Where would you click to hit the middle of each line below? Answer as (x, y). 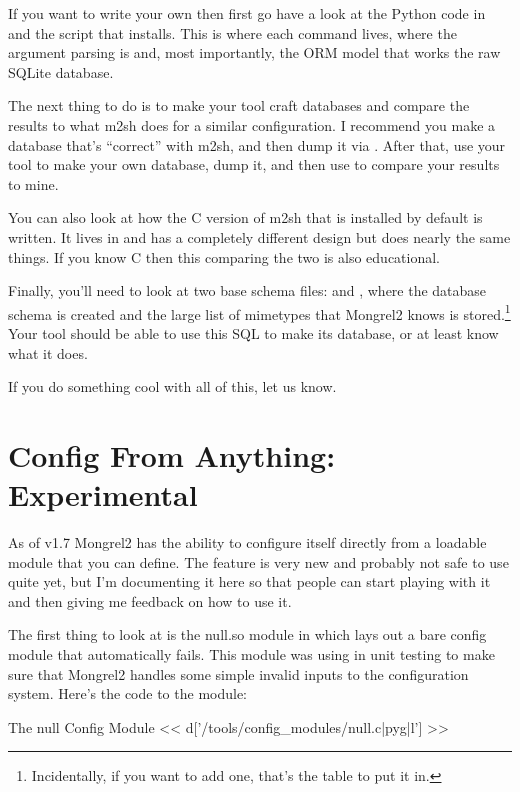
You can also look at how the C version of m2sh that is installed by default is (245, 217)
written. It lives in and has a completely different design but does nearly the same (259, 236)
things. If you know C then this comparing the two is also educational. (224, 256)
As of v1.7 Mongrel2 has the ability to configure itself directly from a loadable (247, 542)
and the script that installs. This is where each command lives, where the (232, 32)
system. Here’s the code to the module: (128, 693)
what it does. (48, 352)
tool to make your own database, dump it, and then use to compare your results (254, 164)
